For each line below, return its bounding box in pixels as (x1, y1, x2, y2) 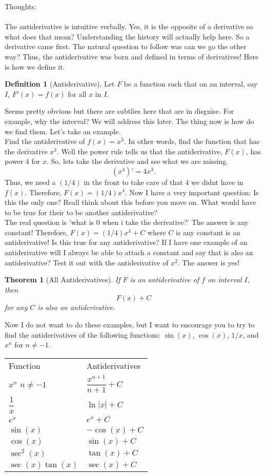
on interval (208, 274, 242, 285)
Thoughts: (5, 1, 36, 11)
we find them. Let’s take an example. (5, 126, 121, 136)
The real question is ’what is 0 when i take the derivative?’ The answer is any (5, 217, 249, 227)
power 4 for (5, 156, 40, 167)
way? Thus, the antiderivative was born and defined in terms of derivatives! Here (5, 51, 259, 61)
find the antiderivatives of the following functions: (5, 329, 161, 340)
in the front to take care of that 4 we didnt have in (84, 176, 243, 187)
